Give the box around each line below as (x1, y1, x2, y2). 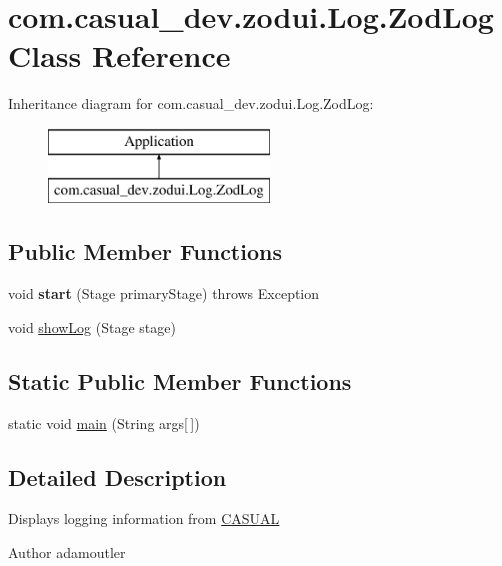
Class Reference (8, 35, 231, 76)
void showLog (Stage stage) (8, 316, 176, 337)
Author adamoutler (8, 542, 126, 563)
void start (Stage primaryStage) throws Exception (8, 283, 320, 304)
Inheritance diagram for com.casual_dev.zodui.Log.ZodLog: (8, 93, 374, 114)
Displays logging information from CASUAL (8, 508, 280, 529)
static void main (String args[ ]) (8, 412, 200, 433)
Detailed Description (8, 461, 227, 492)
